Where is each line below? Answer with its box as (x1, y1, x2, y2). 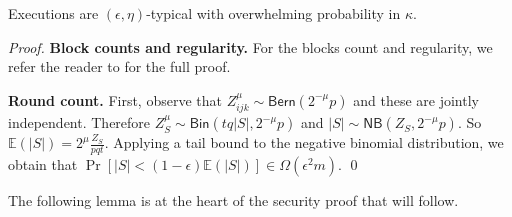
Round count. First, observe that (8, 89, 222, 110)
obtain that (8, 154, 78, 175)
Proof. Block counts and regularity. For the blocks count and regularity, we (8, 36, 493, 57)
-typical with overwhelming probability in (146, 3, 401, 23)
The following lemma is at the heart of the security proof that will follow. (8, 190, 459, 211)
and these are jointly (353, 89, 479, 110)
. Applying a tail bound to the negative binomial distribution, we (104, 132, 504, 153)
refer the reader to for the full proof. (8, 56, 231, 77)
